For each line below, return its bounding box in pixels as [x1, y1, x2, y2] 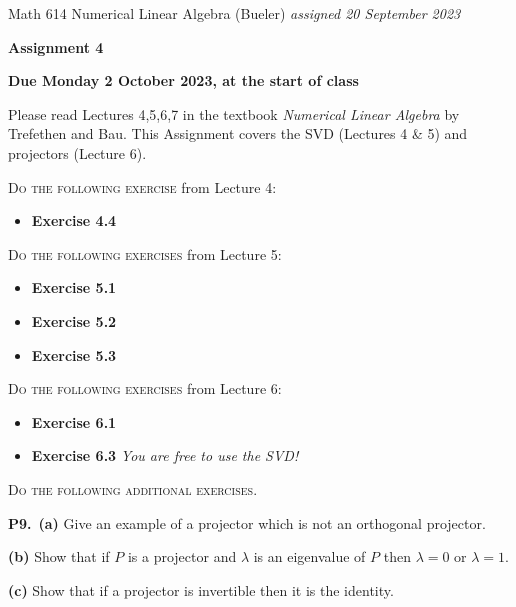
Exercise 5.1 [31, 277, 117, 298]
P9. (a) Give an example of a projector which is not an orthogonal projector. [8, 512, 486, 533]
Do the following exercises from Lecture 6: [8, 378, 282, 399]
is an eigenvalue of [253, 546, 366, 567]
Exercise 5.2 [31, 310, 117, 331]
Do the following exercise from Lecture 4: [8, 176, 277, 197]
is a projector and [127, 546, 237, 567]
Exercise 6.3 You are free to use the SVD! [31, 445, 299, 466]
